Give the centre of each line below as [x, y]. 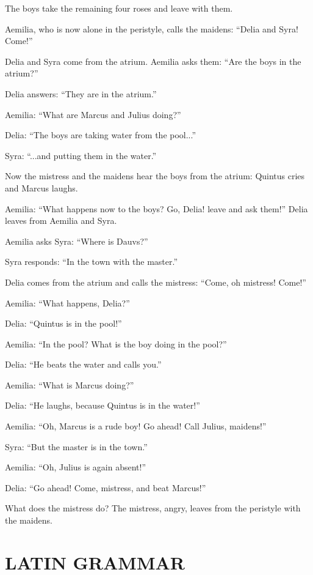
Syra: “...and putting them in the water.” [81, 155]
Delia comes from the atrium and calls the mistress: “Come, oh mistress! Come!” [156, 282]
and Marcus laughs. [41, 187]
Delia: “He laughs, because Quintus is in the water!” [103, 405]
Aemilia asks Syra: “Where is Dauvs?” [77, 241]
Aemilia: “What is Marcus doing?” [70, 384]
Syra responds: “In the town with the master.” [92, 262]
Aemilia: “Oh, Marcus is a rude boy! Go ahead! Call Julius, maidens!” [136, 426]
